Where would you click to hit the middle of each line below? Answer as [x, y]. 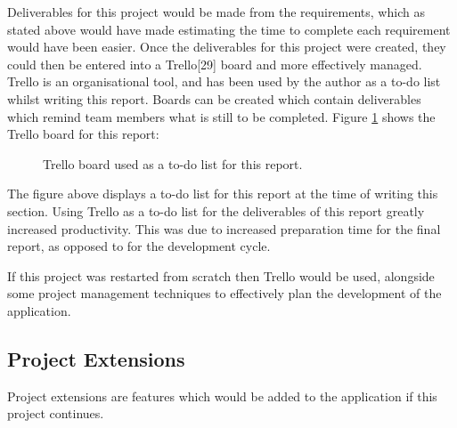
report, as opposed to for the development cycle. [139, 246]
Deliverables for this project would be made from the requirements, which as [216, 12]
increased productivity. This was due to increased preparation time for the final [224, 228]
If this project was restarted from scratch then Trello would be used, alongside [221, 275]
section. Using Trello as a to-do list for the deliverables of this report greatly [216, 210]
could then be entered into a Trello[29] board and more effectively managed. [215, 64]
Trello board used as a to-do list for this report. [173, 163]
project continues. [56, 413]
